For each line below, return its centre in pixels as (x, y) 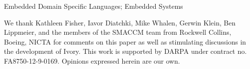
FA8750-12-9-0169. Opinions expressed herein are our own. (92, 60)
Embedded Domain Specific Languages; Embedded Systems (94, 6)
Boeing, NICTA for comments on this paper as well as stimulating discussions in (125, 41)
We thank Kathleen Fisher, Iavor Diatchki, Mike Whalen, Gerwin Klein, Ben (120, 22)
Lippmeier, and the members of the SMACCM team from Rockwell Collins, (118, 32)
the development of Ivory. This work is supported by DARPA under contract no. (125, 51)
